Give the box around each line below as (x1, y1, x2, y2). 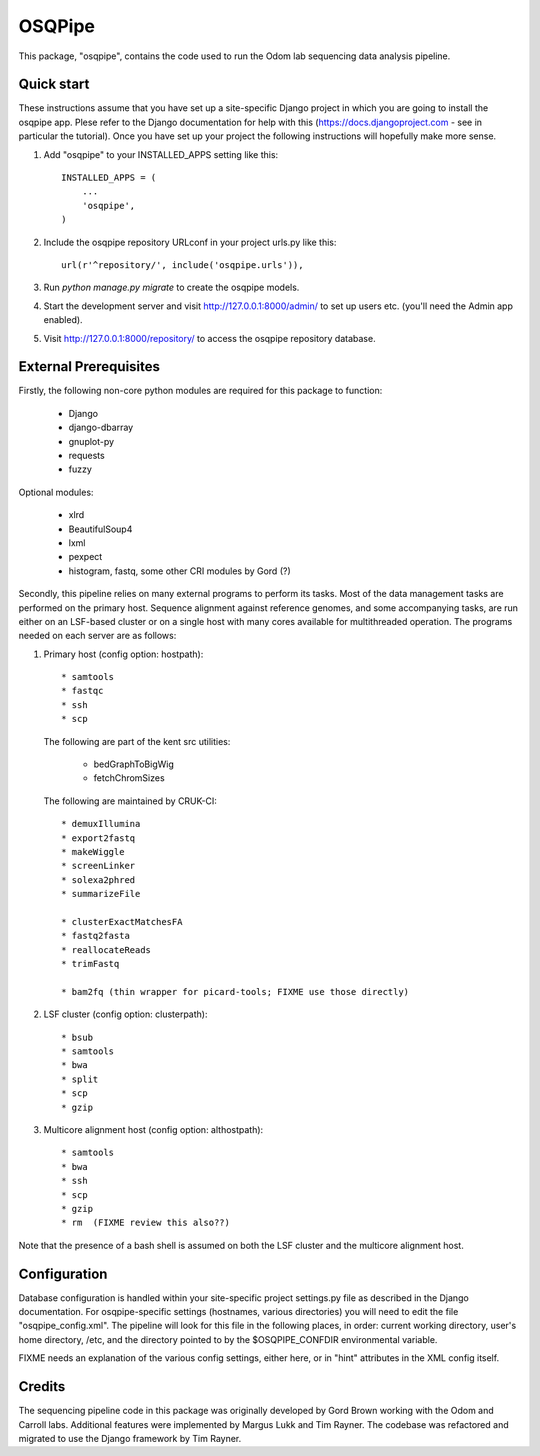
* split (61, 1073, 99, 1085)
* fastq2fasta (61, 930, 130, 942)
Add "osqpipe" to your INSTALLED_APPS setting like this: (43, 148, 279, 160)
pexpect (68, 551, 103, 563)
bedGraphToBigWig (93, 758, 175, 770)
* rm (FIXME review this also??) (61, 1217, 230, 1229)
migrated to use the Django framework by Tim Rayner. (18, 1432, 242, 1444)
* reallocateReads (61, 944, 152, 955)
